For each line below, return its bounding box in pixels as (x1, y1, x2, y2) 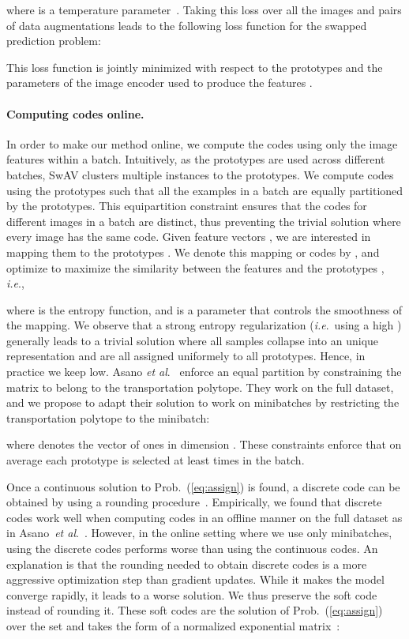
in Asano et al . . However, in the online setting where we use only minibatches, (6, 524, 392, 541)
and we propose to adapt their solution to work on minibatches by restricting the (6, 394, 400, 411)
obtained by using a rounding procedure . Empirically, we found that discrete (6, 494, 382, 510)
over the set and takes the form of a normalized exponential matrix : (6, 617, 340, 633)
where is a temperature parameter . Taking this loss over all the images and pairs (6, 2, 402, 17)
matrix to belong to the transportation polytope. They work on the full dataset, (6, 378, 394, 395)
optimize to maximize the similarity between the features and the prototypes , (6, 259, 385, 276)
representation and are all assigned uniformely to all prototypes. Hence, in (6, 348, 366, 364)
